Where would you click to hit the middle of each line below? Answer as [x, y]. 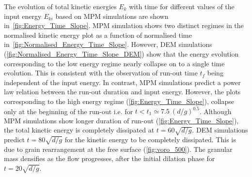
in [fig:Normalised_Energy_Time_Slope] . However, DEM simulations [108, 44]
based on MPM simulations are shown [112, 16]
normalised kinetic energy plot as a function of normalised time [98, 35]
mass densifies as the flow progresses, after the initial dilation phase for [110, 158]
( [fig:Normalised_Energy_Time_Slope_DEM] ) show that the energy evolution [121, 53]
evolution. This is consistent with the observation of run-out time [101, 73]
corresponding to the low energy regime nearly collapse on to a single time [114, 63]
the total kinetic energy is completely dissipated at [79, 130]
